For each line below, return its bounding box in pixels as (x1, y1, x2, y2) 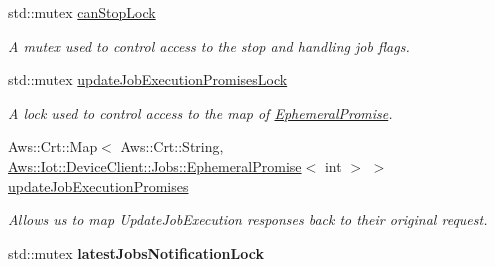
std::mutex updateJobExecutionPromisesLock (8, 69, 288, 90)
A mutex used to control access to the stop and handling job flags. (8, 35, 410, 56)
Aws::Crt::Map (8, 136, 98, 157)
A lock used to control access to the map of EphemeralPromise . (8, 102, 393, 123)
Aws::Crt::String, (120, 136, 224, 157)
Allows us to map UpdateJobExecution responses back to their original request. (8, 209, 488, 230)
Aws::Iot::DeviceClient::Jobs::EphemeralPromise (8, 155, 302, 176)
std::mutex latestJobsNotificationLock (8, 242, 264, 263)
